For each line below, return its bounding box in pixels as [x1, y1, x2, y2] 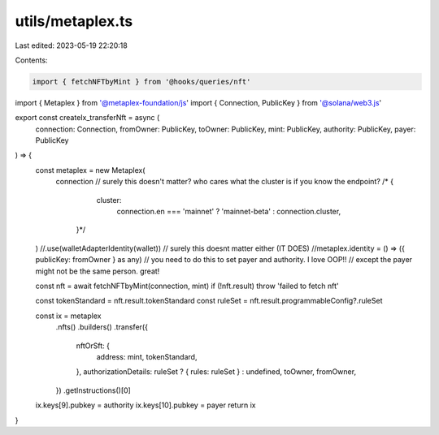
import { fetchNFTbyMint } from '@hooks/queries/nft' [32, 77, 251, 86]
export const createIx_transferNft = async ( [15, 113, 160, 123]
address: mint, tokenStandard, [96, 351, 198, 361]
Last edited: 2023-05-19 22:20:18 [15, 41, 128, 50]
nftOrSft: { [76, 341, 110, 351]
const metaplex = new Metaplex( [35, 165, 146, 174]
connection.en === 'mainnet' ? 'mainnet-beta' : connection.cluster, [116, 207, 341, 217]
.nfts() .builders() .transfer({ [55, 322, 148, 332]
